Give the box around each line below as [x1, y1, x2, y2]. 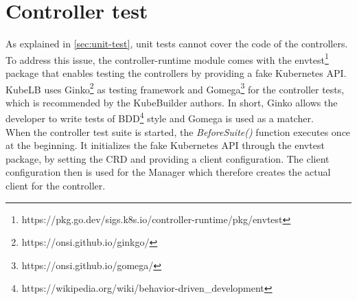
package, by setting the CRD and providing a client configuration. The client [5, 151, 330, 165]
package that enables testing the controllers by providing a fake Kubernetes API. [5, 65, 347, 80]
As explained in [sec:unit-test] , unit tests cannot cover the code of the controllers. [5, 36, 348, 51]
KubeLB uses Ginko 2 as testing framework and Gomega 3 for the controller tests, [5, 80, 345, 96]
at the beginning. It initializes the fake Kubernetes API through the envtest [5, 138, 325, 152]
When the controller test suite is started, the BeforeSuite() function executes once [5, 124, 351, 139]
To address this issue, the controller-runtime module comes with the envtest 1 [5, 50, 329, 67]
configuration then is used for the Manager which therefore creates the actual [5, 165, 331, 179]
